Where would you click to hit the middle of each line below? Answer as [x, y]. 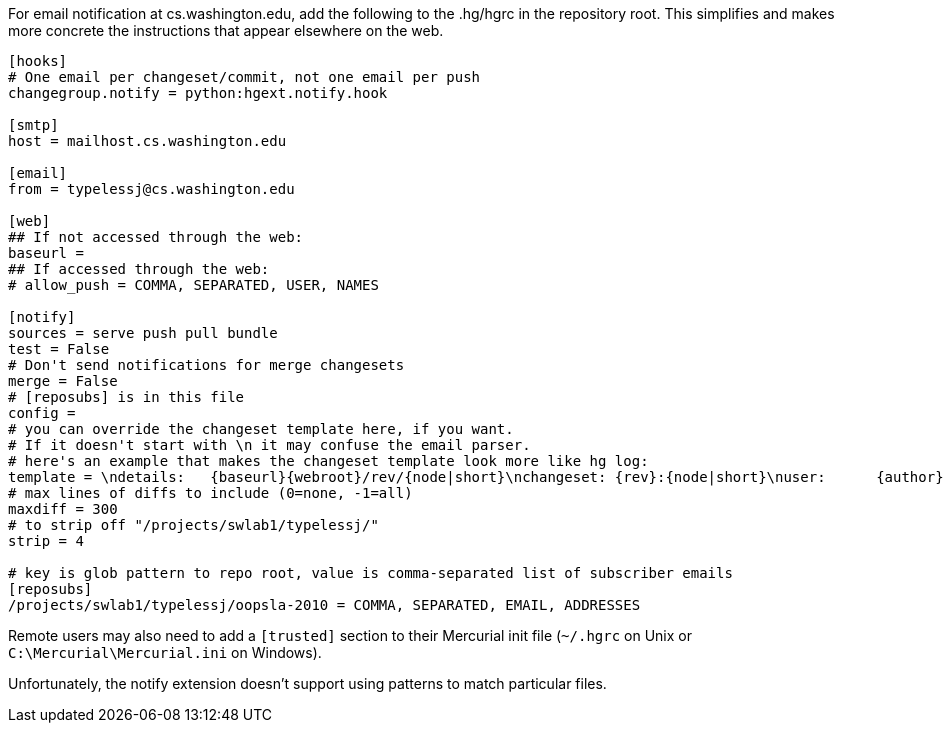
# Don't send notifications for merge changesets [206, 365]
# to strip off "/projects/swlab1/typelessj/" [193, 525]
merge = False [63, 381]
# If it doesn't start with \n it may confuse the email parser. [269, 445]
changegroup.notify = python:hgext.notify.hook [198, 93]
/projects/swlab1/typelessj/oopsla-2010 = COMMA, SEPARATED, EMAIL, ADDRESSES [324, 605]
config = [42, 413]
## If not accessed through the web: [156, 237]
